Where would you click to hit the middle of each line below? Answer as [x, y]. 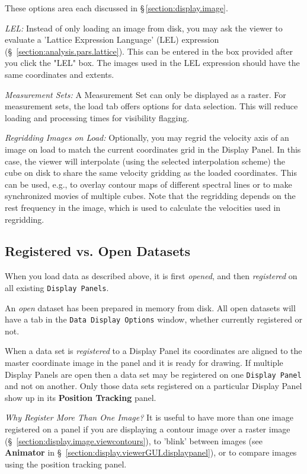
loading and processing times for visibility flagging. [97, 117]
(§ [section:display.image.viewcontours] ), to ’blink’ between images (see [134, 440]
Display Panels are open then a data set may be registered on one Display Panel [153, 374]
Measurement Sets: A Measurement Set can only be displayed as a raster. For [145, 94]
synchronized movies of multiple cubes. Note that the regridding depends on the [150, 196]
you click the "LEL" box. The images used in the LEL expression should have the [152, 63]
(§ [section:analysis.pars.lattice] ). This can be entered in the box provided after [149, 51]
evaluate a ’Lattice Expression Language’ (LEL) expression [112, 39]
